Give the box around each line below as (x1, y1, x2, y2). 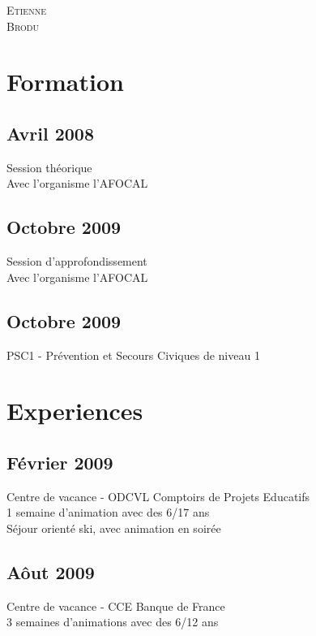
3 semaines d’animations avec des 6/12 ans (6, 613, 219, 630)
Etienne (6, 2, 46, 18)
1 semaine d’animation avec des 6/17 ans (6, 504, 210, 521)
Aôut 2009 (6, 559, 95, 584)
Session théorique (6, 158, 92, 175)
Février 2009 (6, 449, 113, 474)
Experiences (6, 394, 143, 427)
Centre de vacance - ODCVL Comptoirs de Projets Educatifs (6, 487, 310, 504)
